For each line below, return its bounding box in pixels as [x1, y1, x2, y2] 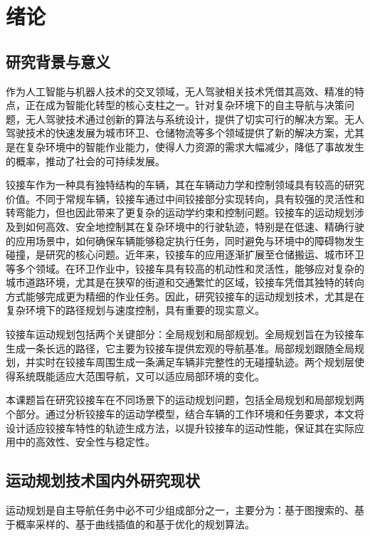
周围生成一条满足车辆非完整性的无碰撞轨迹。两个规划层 [95, 354, 354, 369]
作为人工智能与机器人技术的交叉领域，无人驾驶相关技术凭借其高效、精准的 [6, 83, 354, 98]
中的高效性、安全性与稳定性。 [15, 434, 155, 449]
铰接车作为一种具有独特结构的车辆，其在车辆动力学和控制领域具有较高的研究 [6, 177, 364, 192]
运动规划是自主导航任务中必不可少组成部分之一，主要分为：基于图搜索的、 [6, 503, 354, 517]
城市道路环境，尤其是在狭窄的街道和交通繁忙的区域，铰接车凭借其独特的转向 [6, 275, 364, 290]
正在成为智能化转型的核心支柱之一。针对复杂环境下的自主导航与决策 [25, 98, 344, 112]
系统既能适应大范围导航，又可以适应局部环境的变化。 [15, 368, 265, 383]
